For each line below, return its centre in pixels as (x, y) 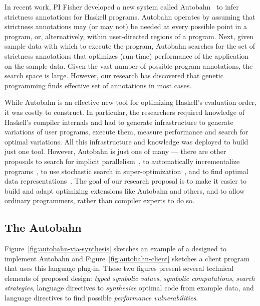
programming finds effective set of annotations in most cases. (98, 85)
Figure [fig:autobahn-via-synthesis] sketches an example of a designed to (115, 249)
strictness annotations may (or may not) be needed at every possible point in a (126, 26)
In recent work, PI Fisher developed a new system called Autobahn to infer (122, 7)
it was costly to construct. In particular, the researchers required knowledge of (125, 112)
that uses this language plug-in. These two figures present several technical (119, 268)
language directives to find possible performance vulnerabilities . (101, 298)
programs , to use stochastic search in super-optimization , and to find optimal (126, 171)
